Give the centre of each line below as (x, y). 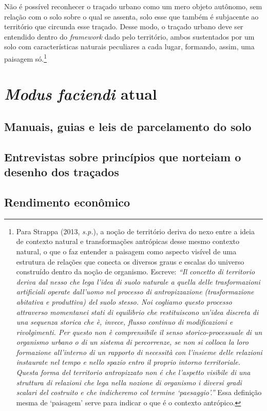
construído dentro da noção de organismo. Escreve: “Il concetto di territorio (136, 272)
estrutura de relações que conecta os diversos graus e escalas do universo (130, 261)
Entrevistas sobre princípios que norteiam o (123, 156)
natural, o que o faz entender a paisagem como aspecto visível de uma (126, 251)
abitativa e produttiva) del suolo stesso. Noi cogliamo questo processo (124, 301)
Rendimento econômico (67, 202)
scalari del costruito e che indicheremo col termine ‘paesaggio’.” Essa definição (139, 392)
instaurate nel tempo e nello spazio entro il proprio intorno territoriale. (128, 362)
